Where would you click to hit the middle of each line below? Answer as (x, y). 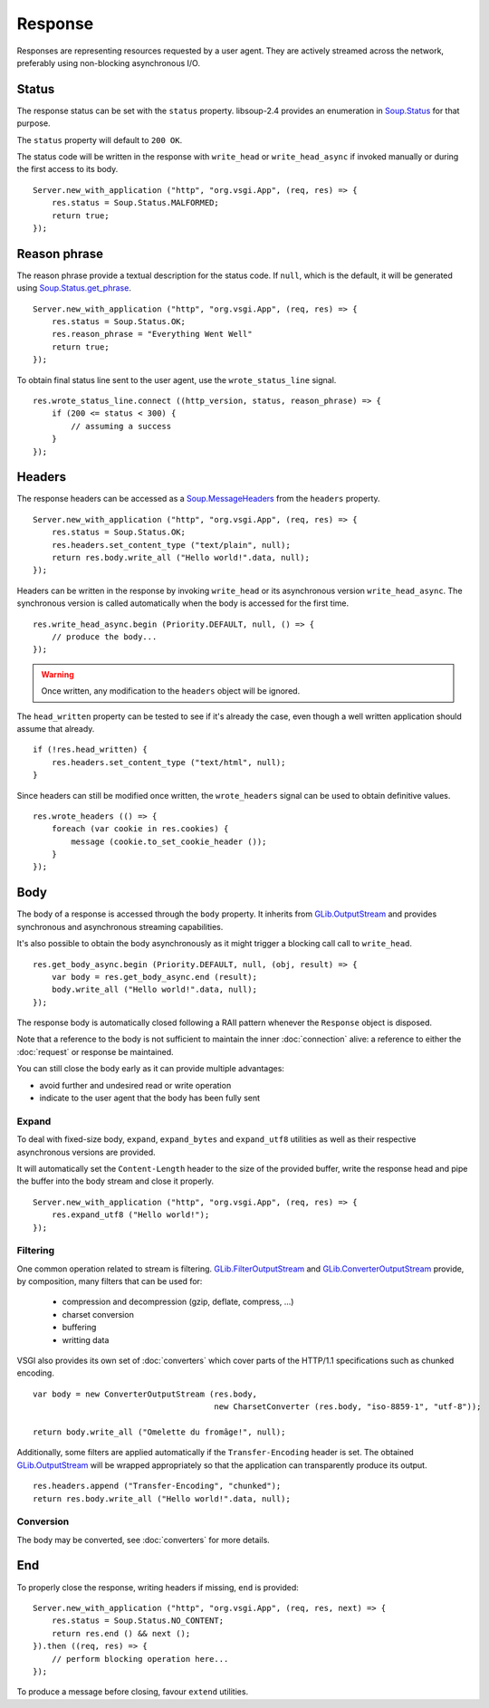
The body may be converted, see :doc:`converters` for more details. (144, 1540)
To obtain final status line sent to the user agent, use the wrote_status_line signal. (177, 379)
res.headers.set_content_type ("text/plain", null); (171, 545)
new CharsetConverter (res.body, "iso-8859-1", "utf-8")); (348, 1407)
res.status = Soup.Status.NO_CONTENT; (138, 1621)
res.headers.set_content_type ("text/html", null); (168, 762)
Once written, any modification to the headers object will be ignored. (171, 691)
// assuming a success (121, 426)
